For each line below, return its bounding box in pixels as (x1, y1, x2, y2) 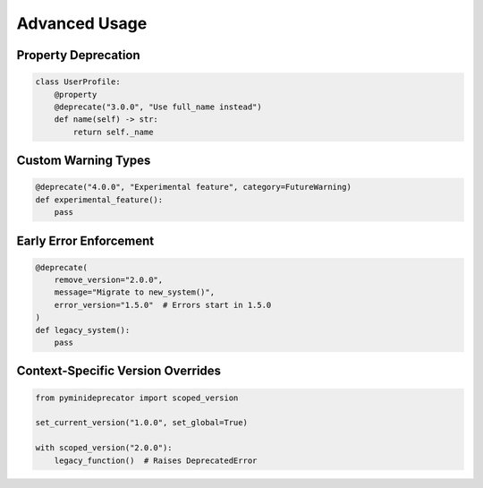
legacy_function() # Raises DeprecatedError (54, 455, 258, 466)
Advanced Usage (16, 13, 148, 33)
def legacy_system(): (35, 325, 131, 335)
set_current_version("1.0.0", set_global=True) (35, 417, 248, 428)
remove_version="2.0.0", (54, 275, 164, 286)
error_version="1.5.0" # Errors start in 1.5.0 (54, 300, 272, 310)
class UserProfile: (35, 77, 121, 87)
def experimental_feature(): (35, 194, 164, 205)
